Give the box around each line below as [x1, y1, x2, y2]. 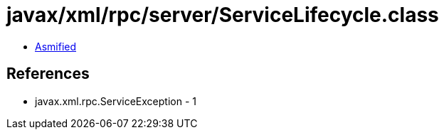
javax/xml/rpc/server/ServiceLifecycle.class [6, 3, 439, 27]
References [6, 65, 90, 83]
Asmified [35, 40, 77, 53]
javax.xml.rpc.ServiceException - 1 [35, 94, 196, 107]
